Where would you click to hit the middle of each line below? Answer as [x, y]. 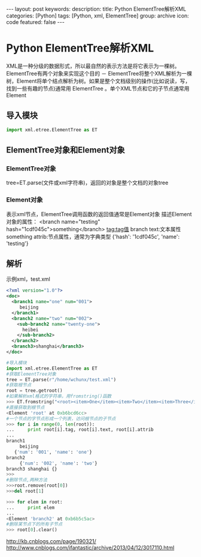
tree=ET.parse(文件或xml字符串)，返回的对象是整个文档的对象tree [87, 183]
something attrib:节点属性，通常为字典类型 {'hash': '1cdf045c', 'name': [93, 236]
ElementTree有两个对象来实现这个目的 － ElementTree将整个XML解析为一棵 [99, 73]
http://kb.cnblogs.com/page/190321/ [51, 541]
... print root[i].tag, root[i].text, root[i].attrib [80, 430]
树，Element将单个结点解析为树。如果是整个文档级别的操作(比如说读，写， [98, 81]
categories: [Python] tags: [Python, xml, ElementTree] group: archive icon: [98, 16]
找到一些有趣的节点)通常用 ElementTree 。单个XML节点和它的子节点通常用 [98, 88]
